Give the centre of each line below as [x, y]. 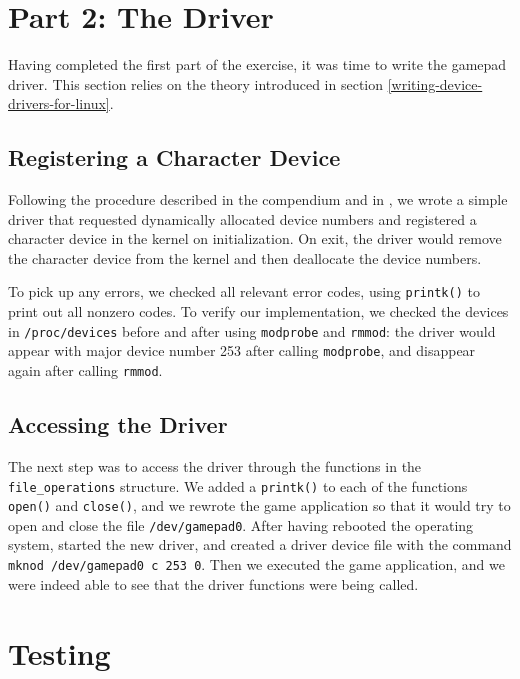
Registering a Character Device [174, 157]
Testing [59, 652]
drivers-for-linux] [59, 103]
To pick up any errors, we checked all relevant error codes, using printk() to [244, 291]
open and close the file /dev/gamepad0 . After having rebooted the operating [241, 524]
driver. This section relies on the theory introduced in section [196, 83]
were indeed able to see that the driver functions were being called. [213, 583]
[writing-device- [435, 83]
